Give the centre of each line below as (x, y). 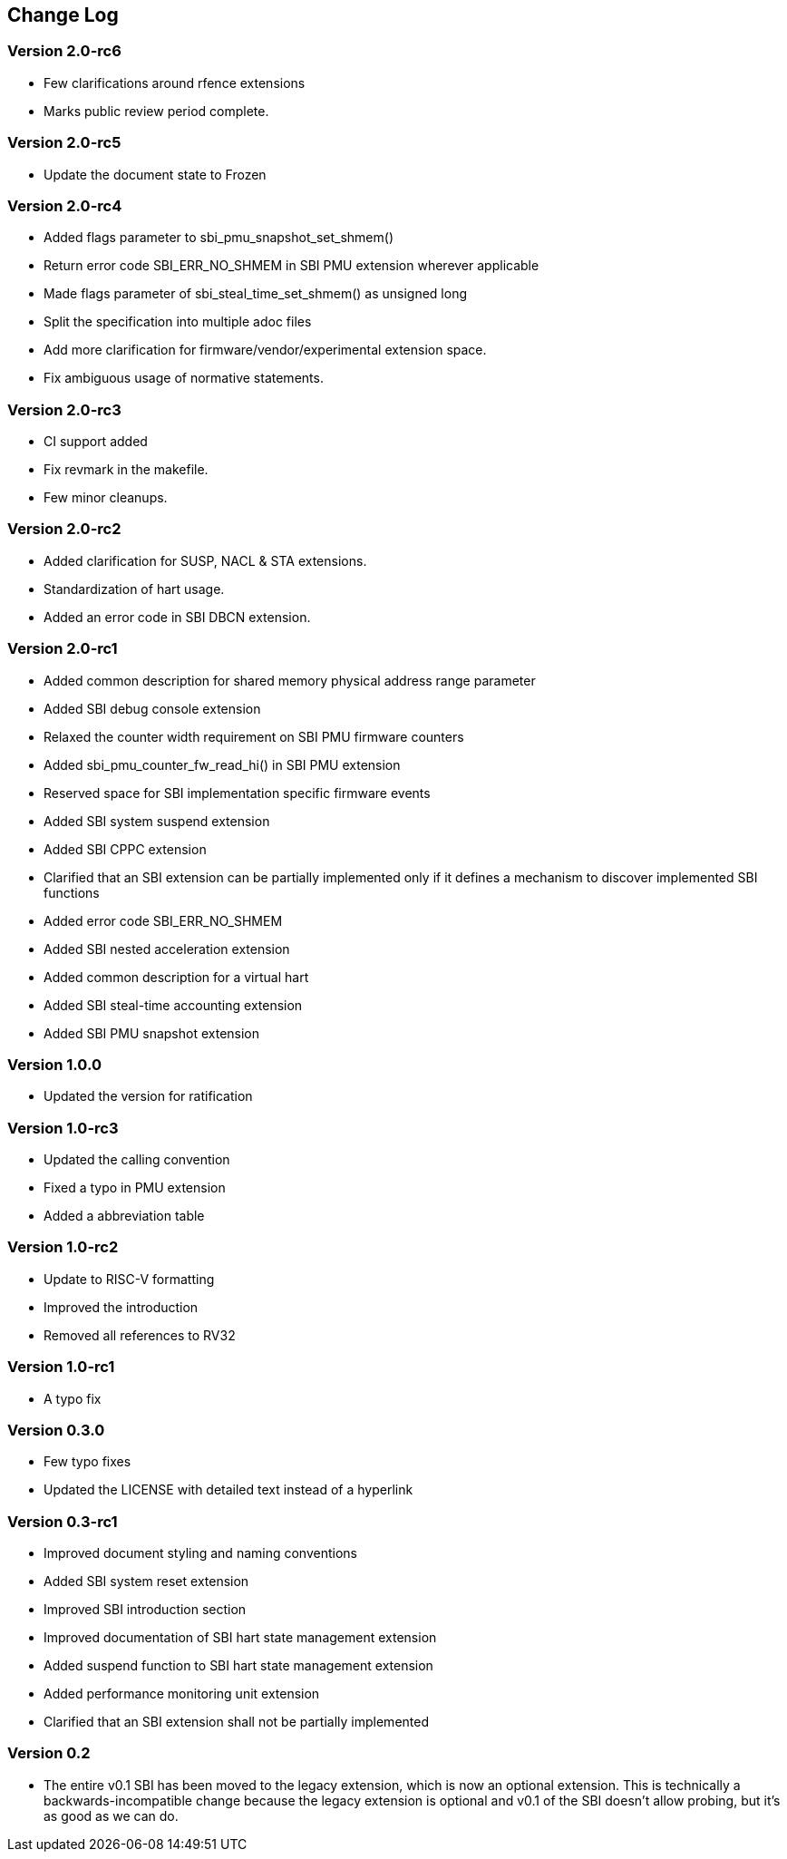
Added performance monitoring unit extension (182, 1694)
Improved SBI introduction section (145, 1610)
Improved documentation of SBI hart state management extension (240, 1638)
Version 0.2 (49, 1753)
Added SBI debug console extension (152, 708)
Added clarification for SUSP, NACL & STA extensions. (205, 560)
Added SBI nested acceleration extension (167, 949)
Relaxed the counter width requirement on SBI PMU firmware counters (254, 736)
